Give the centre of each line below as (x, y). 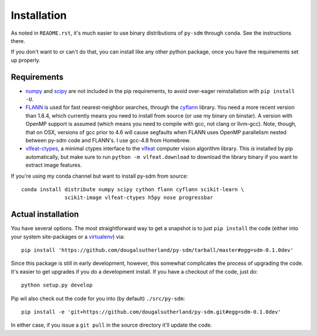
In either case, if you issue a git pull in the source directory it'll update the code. (112, 325)
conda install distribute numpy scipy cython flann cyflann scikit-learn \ (133, 189)
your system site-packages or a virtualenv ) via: (68, 237)
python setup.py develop (57, 285)
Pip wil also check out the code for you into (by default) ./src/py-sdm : (98, 298)
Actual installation (45, 214)
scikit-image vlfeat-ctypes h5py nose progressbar (139, 198)
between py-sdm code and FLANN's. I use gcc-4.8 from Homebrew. (108, 140)
